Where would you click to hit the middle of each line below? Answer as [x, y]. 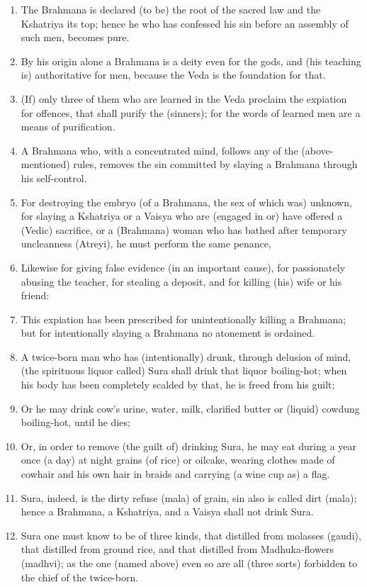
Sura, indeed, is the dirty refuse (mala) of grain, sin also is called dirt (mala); [189, 497]
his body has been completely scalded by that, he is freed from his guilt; [178, 385]
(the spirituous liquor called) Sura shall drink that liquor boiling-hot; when [184, 370]
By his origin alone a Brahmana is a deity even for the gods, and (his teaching [191, 61]
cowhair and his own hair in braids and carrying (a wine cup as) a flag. [175, 474]
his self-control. [54, 178]
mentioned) [45, 164]
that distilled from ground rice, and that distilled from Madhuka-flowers [177, 549]
